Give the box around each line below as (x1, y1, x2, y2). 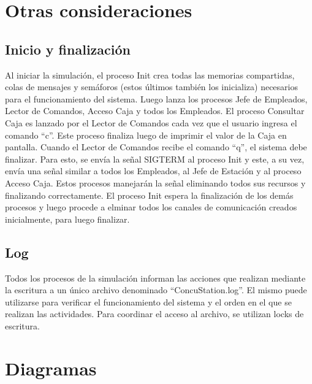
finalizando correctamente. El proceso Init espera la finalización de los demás (5, 188, 294, 201)
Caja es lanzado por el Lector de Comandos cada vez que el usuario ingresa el (5, 116, 297, 129)
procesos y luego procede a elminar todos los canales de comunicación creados (5, 201, 297, 213)
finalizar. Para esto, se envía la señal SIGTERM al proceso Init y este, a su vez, (5, 152, 305, 165)
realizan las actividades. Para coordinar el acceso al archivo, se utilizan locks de (5, 307, 304, 320)
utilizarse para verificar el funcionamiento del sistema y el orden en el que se (5, 295, 292, 308)
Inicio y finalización (5, 39, 131, 58)
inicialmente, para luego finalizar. (5, 212, 130, 225)
